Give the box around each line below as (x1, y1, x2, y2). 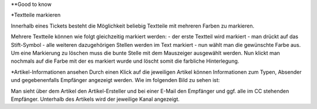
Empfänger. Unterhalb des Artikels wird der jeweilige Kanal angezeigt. (11, 96, 180, 103)
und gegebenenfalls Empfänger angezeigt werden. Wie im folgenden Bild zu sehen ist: (11, 77, 220, 84)
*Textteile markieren (11, 12, 61, 19)
